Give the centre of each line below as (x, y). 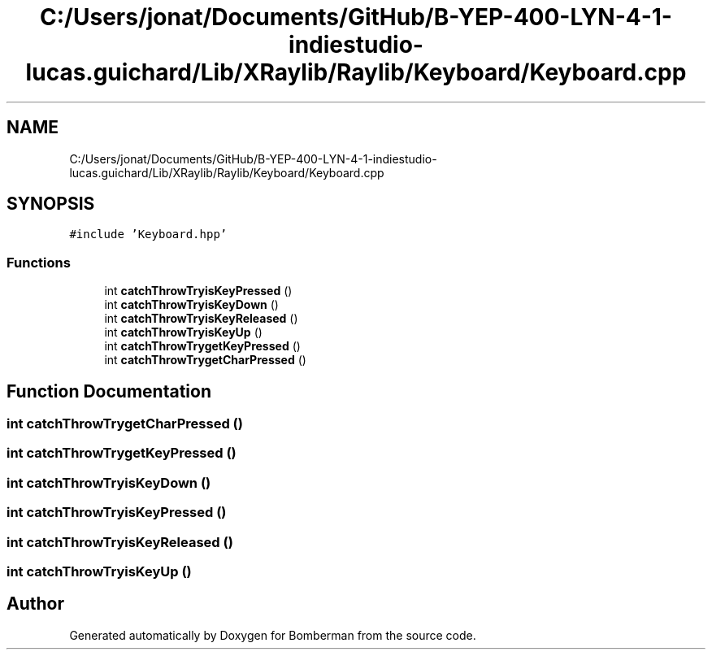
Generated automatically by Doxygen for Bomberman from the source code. (273, 635)
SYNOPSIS (51, 204)
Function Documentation (109, 391)
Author (35, 604)
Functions (39, 262)
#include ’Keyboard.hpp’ (148, 235)
